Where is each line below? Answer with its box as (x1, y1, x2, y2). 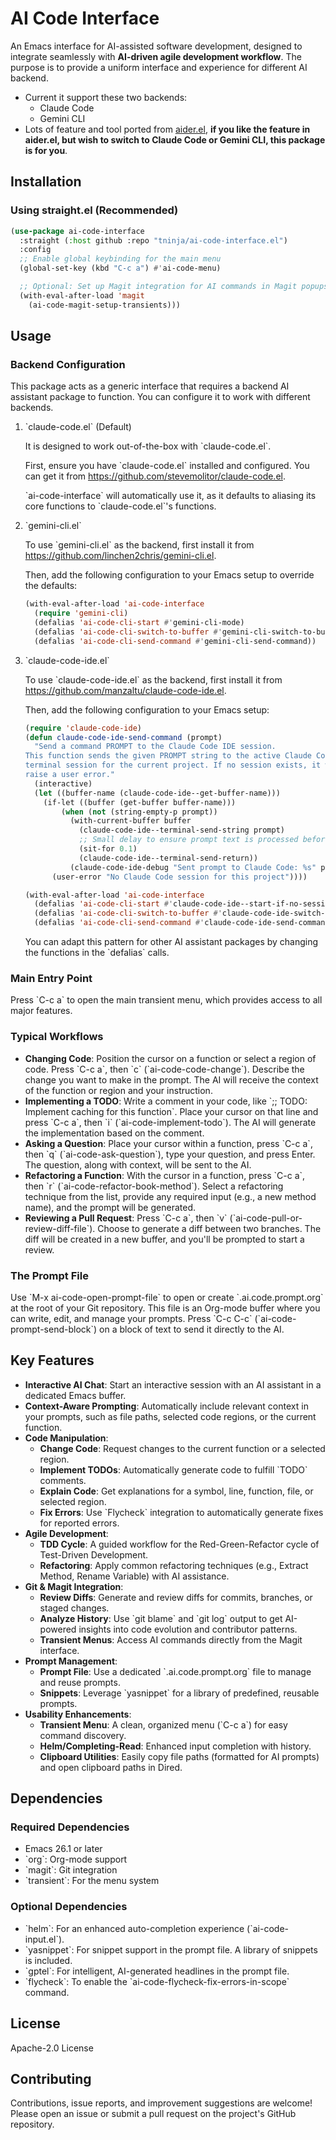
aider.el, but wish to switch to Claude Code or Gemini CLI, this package (24, 133, 326, 146)
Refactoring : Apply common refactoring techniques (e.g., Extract (39, 1559, 309, 1571)
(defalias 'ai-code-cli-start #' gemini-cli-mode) (34, 618, 245, 628)
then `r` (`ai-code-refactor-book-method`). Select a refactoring (24, 1180, 284, 1192)
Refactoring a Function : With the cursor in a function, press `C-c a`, (24, 1169, 306, 1181)
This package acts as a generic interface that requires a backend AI (10, 380, 290, 392)
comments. (39, 1474, 87, 1486)
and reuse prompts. (39, 1676, 121, 1688)
